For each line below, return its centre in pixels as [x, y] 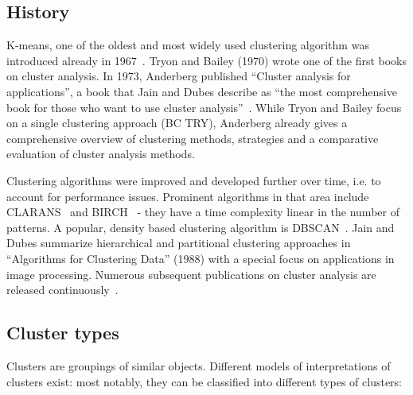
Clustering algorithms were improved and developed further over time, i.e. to [194, 180]
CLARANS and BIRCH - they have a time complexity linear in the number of [203, 212]
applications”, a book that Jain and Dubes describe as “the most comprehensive [202, 91]
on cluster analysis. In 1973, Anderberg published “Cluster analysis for [179, 76]
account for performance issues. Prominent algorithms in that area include [188, 196]
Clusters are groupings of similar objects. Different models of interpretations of [199, 365]
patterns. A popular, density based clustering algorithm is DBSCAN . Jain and [201, 227]
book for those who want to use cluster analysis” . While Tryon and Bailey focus [204, 107]
